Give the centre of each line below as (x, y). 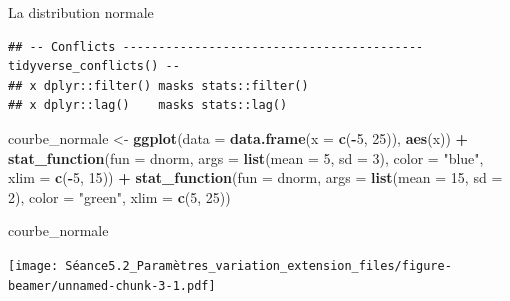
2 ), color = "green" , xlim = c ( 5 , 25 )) (119, 196)
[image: (33, 265)
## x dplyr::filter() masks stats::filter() (158, 85)
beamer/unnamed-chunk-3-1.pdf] (112, 285)
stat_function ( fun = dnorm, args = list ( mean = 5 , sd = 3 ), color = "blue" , (246, 157)
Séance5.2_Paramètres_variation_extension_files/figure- (258, 265)
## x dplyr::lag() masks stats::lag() (148, 105)
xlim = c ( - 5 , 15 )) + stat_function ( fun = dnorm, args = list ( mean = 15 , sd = (255, 177)
